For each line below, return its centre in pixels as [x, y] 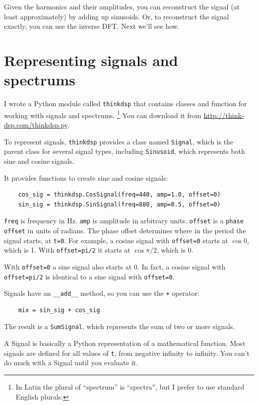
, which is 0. [175, 250]
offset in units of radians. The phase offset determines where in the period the [125, 230]
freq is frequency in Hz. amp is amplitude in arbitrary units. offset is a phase [124, 221]
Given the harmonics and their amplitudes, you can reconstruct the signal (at [122, 6]
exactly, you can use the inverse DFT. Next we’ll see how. [92, 26]
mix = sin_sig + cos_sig [59, 310]
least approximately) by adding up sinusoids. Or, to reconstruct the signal [117, 16]
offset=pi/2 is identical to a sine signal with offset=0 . [89, 276]
